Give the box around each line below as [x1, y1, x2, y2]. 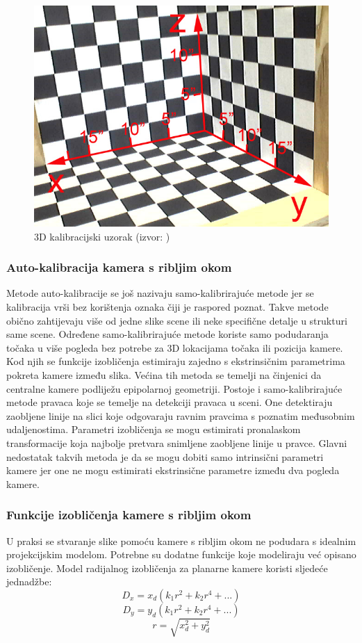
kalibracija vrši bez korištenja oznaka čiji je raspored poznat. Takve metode [6, 300, 329, 314]
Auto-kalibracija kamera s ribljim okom [6, 259, 232, 276]
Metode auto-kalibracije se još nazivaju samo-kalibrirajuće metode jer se [6, 286, 314, 300]
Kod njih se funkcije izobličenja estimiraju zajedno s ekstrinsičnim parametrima [6, 354, 345, 368]
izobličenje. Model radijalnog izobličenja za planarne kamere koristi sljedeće [6, 560, 328, 575]
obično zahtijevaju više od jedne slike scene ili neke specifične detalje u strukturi [6, 313, 347, 327]
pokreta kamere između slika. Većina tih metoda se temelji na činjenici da [6, 367, 322, 382]
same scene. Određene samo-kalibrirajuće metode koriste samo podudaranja [6, 327, 329, 341]
